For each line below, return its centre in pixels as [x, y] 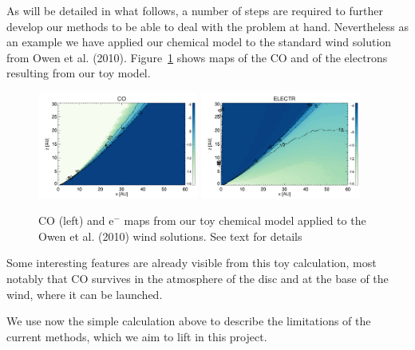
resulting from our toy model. [79, 73]
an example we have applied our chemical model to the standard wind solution [199, 42]
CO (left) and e [76, 220]
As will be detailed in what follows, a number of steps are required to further [195, 10]
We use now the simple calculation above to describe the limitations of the [189, 321]
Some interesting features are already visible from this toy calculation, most [192, 263]
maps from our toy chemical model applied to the [245, 220]
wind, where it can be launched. [85, 294]
